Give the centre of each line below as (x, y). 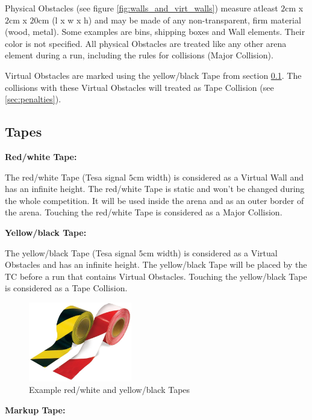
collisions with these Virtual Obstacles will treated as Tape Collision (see (139, 87)
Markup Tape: (35, 409)
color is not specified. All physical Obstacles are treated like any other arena (146, 43)
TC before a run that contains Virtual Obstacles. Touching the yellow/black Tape (156, 276)
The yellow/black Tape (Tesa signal (70, 252)
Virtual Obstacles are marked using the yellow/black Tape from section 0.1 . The (153, 75)
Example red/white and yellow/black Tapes (110, 390)
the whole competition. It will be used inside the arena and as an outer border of (154, 200)
